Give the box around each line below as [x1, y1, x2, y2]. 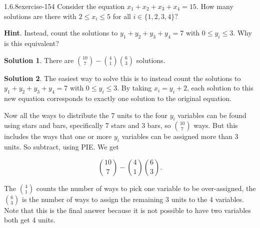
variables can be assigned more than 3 [121, 131, 238, 141]
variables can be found [177, 109, 246, 120]
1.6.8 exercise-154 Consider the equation [4, 1, 125, 11]
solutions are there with [4, 10, 76, 21]
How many [200, 1, 233, 11]
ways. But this [193, 120, 238, 130]
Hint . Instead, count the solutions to [4, 27, 118, 38]
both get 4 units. [4, 214, 55, 225]
